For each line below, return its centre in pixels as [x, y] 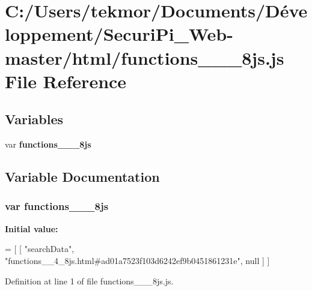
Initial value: [32, 228]
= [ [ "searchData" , [40, 249]
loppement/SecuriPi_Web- [119, 34]
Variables [34, 119]
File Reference [66, 81]
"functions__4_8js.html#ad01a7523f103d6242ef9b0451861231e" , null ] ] [137, 260]
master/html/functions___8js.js [145, 57]
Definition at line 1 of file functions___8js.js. [89, 280]
